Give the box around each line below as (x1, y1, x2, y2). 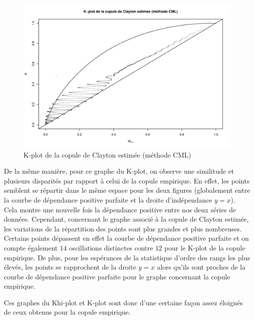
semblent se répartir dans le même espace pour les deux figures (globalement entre (4, 185, 250, 195)
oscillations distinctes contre (69, 242, 153, 252)
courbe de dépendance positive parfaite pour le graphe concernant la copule (4, 271, 231, 281)
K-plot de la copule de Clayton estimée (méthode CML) (23, 149, 191, 160)
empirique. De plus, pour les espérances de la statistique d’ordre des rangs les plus (4, 252, 251, 262)
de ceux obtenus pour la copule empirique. (4, 307, 131, 317)
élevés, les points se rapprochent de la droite (4, 262, 136, 272)
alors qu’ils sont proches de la (157, 262, 246, 272)
